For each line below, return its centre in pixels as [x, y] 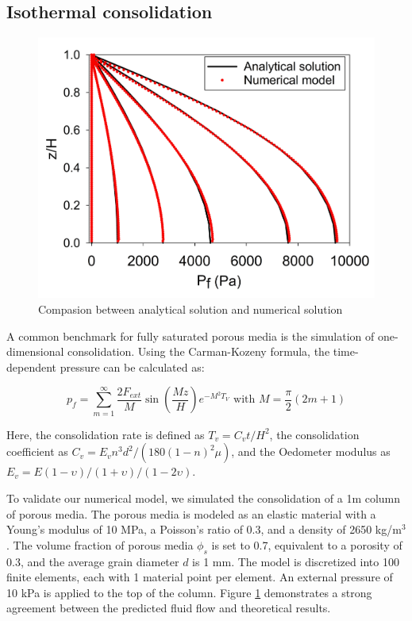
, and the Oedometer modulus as [311, 451]
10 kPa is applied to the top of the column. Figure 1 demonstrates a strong [189, 592]
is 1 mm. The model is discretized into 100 [296, 561]
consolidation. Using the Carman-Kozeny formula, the [199, 351]
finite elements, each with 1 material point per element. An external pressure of [200, 577]
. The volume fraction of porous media [100, 544]
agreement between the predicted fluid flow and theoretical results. [169, 608]
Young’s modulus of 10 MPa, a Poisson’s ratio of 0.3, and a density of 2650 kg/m [204, 529]
